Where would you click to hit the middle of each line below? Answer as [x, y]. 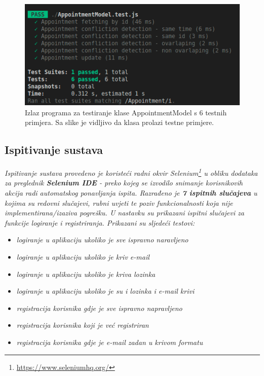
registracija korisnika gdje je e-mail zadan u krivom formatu [110, 342]
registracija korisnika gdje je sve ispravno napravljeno [99, 308]
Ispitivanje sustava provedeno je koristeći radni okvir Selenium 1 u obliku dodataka [131, 172]
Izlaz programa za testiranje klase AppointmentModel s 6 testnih [126, 112]
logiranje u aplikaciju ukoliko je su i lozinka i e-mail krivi [105, 291]
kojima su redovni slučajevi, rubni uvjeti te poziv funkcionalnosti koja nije [119, 202]
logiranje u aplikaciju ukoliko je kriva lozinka [86, 274]
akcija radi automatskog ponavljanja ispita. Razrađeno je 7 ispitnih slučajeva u [131, 193]
